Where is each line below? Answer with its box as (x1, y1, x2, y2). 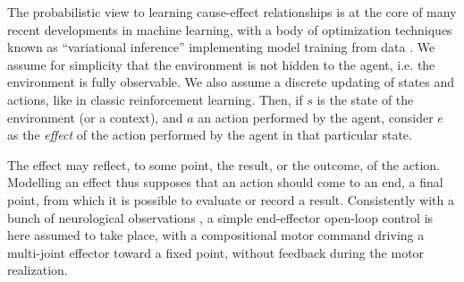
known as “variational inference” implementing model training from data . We (7, 38, 435, 56)
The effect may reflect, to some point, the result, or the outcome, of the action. (7, 155, 440, 174)
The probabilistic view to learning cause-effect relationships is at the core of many (7, 3, 457, 21)
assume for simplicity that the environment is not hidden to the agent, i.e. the (7, 55, 435, 73)
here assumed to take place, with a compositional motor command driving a (7, 226, 425, 244)
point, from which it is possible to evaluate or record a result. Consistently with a (7, 190, 454, 209)
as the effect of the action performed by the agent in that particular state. (7, 125, 412, 144)
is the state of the (316, 90, 414, 108)
